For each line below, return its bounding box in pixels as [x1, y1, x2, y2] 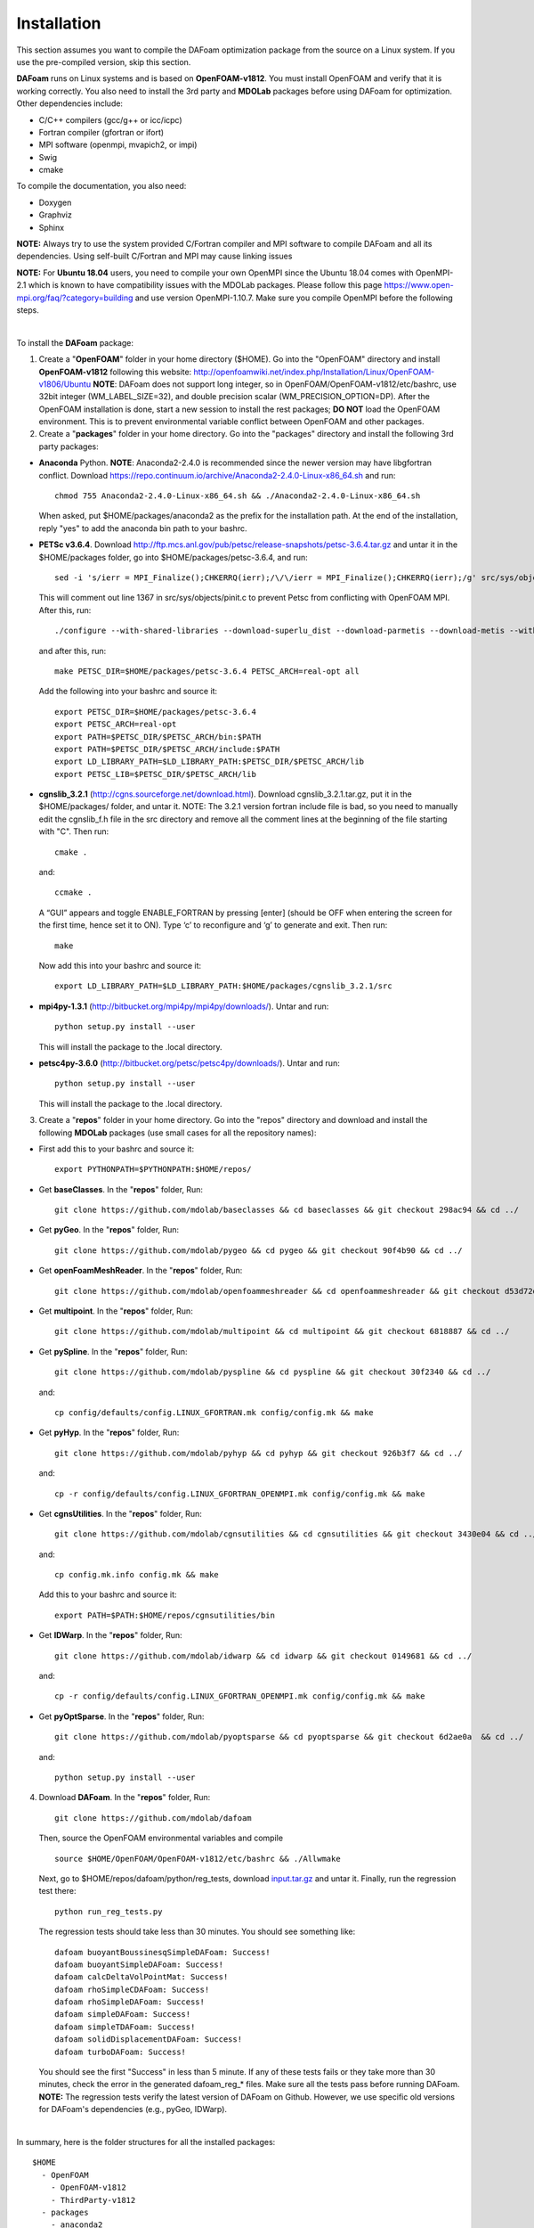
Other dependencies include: [16, 98, 124, 109]
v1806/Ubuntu [38, 379, 92, 389]
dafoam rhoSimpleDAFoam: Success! [54, 1997, 205, 2007]
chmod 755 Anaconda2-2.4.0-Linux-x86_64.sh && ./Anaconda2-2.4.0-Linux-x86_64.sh [54, 491, 421, 501]
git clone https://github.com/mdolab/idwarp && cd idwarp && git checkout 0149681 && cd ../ [54, 1651, 473, 1661]
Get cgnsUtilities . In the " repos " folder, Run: [38, 1508, 202, 1519]
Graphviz [38, 209, 73, 220]
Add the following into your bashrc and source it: [38, 686, 218, 697]
